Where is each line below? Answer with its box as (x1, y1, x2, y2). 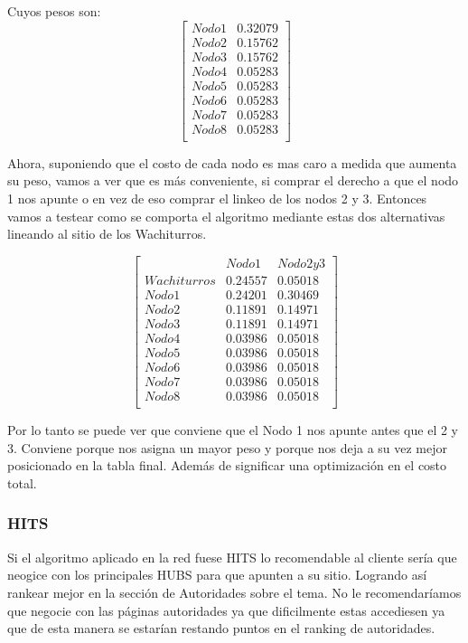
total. (7, 473, 37, 492)
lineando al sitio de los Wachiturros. (7, 224, 207, 243)
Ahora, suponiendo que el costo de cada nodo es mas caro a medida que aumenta (7, 153, 457, 172)
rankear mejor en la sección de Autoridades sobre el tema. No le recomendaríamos (7, 582, 462, 601)
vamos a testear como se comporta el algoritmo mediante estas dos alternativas (7, 206, 445, 225)
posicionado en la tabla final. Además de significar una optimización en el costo (7, 456, 447, 475)
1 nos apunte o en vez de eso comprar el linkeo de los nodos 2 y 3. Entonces (7, 189, 427, 208)
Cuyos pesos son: (7, 2, 101, 20)
